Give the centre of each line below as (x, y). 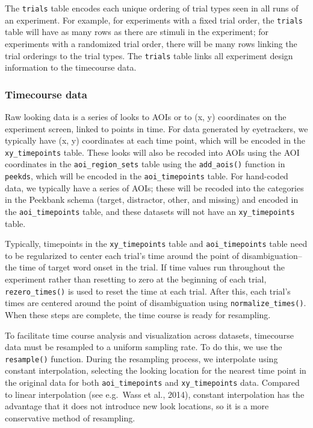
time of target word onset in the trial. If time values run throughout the (152, 267)
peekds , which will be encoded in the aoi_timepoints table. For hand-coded (147, 176)
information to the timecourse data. (71, 67)
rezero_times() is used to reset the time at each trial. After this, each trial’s (148, 291)
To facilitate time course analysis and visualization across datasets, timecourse (149, 335)
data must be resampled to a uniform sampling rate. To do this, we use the (144, 347)
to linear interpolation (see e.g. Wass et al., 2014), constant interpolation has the (155, 394)
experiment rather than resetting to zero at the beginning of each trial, (136, 279)
